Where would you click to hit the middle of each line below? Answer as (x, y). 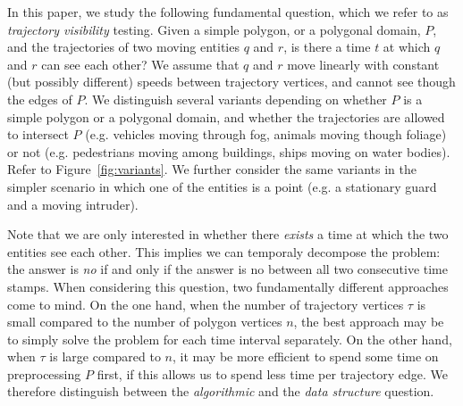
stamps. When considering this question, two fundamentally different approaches (228, 286)
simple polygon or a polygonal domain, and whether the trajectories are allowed (226, 116)
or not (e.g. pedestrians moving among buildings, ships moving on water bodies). (229, 151)
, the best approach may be (369, 322)
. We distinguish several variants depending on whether (236, 99)
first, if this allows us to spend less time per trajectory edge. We (272, 373)
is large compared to (105, 356)
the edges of (40, 99)
